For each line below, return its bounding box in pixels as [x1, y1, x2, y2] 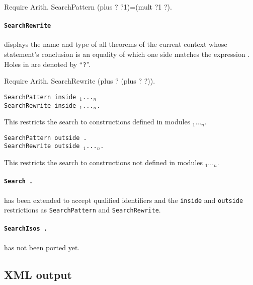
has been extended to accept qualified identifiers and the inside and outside [4, 194, 243, 205]
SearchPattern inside [4, 93, 76, 101]
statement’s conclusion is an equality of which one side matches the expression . [4, 49, 250, 59]
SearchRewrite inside [4, 102, 76, 109]
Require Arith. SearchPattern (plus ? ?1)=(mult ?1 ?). [4, 2, 172, 12]
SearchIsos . [4, 225, 47, 233]
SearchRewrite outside [4, 142, 80, 150]
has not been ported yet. [4, 242, 80, 252]
